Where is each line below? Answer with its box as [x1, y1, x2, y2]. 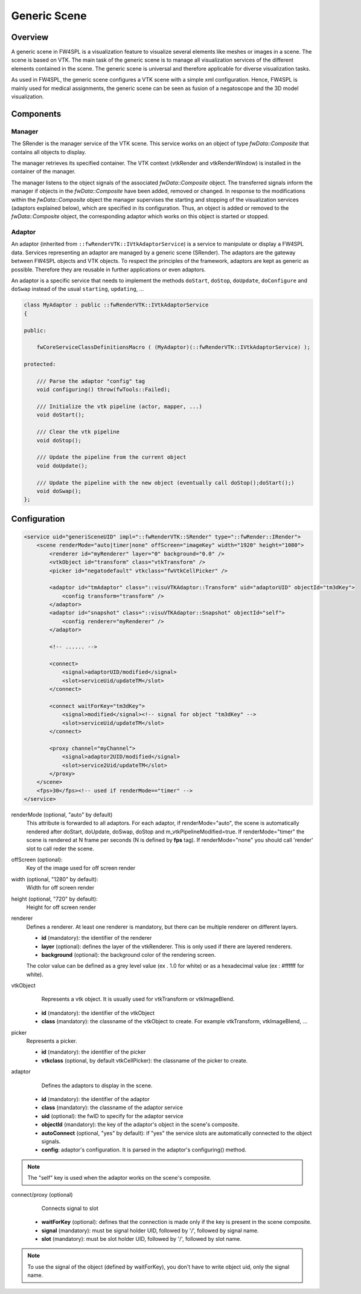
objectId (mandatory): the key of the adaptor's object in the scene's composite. [41, 1121, 240, 1128]
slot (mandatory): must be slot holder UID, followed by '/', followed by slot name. [41, 1235, 241, 1243]
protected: [24, 361, 56, 368]
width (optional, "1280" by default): [11, 875, 99, 882]
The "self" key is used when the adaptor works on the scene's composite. [27, 1174, 211, 1182]
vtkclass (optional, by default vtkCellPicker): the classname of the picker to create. [41, 1056, 248, 1064]
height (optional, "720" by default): [11, 895, 98, 902]
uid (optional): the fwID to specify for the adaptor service [41, 1112, 184, 1119]
